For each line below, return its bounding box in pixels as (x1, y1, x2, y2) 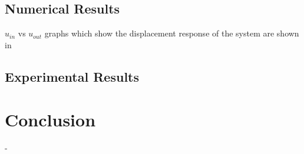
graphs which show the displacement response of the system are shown (44, 27, 299, 39)
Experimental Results (5, 67, 139, 85)
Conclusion (5, 108, 96, 132)
